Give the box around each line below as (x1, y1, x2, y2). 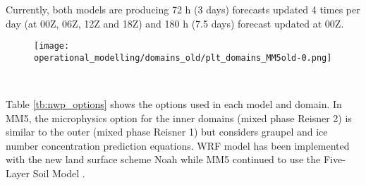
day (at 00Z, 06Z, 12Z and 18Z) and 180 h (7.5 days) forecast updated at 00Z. (6, 16, 344, 30)
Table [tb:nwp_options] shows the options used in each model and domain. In (6, 97, 342, 112)
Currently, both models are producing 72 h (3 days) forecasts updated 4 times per (6, 2, 360, 16)
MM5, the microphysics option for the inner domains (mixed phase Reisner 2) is (6, 110, 352, 125)
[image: (34, 41, 70, 52)
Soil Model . (32, 166, 85, 181)
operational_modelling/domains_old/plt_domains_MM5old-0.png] (34, 52, 332, 63)
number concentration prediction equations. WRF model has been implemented (6, 138, 350, 153)
